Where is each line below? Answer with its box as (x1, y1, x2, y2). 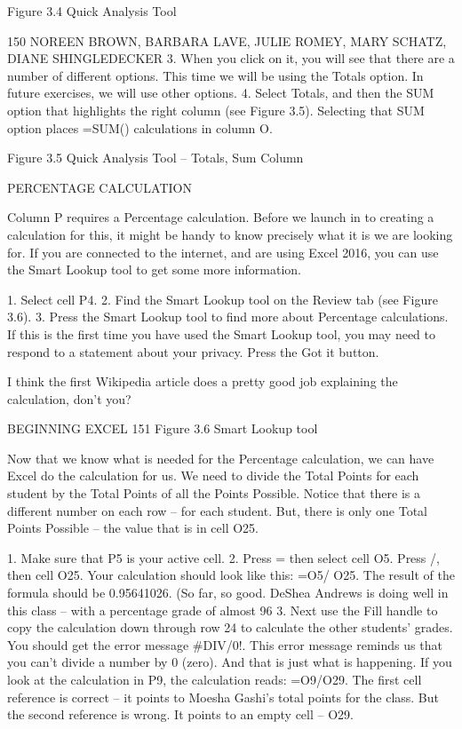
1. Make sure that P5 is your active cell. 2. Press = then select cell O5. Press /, (7, 548, 440, 567)
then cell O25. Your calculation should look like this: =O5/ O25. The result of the (7, 566, 455, 584)
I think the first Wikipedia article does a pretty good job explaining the (7, 372, 398, 391)
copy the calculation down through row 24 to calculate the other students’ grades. (7, 618, 453, 637)
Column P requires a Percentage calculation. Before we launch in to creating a (7, 208, 434, 226)
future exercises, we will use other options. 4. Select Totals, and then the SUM (7, 83, 434, 102)
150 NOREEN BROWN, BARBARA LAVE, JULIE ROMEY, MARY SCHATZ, (7, 31, 447, 50)
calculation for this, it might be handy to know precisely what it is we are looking (7, 225, 453, 243)
